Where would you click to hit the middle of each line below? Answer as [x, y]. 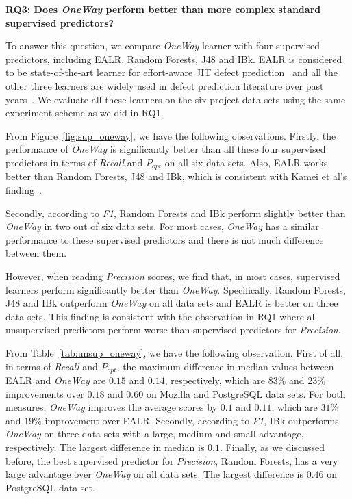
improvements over [45, 393]
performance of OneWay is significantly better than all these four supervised [166, 149]
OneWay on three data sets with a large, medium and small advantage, [155, 434]
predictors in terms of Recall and [74, 162]
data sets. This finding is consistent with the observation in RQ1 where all [162, 316]
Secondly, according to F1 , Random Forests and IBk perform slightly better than [176, 213]
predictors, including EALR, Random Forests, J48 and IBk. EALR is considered [174, 59]
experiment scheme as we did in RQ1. [85, 113]
